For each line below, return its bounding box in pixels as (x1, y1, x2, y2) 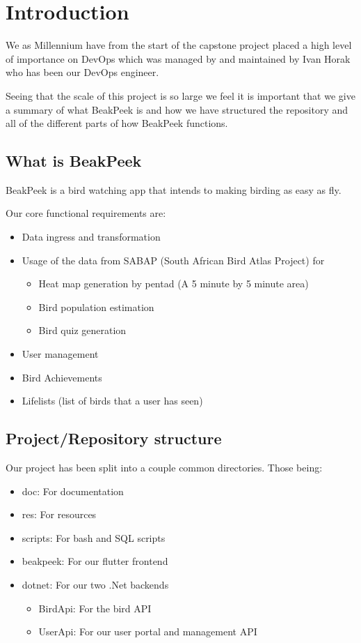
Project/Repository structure (6, 428, 222, 449)
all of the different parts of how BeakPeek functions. (6, 116, 228, 130)
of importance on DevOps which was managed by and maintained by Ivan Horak (6, 51, 351, 66)
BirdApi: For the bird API (38, 600, 152, 615)
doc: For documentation (22, 483, 124, 498)
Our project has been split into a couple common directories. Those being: (6, 460, 323, 475)
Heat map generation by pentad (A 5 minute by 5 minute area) (38, 276, 309, 291)
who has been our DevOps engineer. (6, 65, 159, 80)
